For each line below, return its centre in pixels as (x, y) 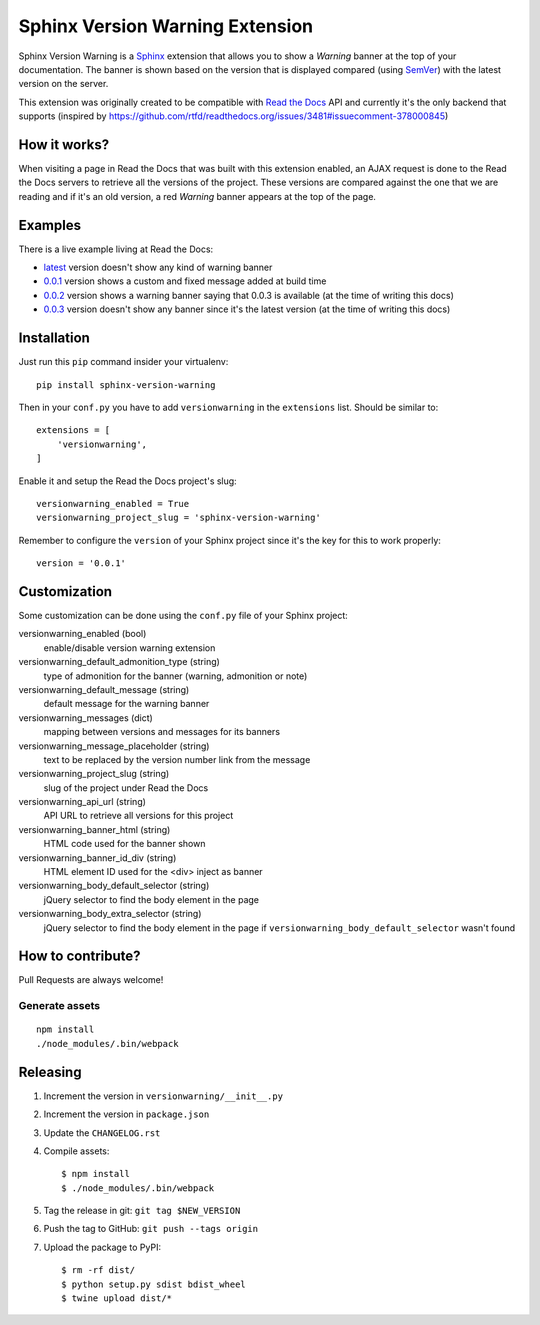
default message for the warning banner (126, 704)
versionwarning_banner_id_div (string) (97, 857)
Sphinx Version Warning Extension (166, 26)
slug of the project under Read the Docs (126, 787)
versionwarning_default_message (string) (104, 689)
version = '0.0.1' (81, 563)
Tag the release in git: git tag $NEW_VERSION (142, 1211)
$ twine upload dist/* (117, 1298)
